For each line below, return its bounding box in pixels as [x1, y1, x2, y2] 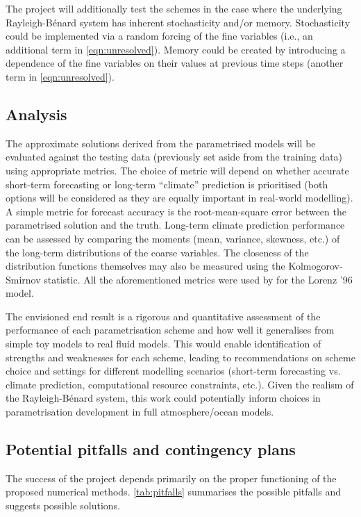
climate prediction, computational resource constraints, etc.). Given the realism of [6, 377, 354, 391]
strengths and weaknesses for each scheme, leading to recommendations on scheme [6, 350, 355, 364]
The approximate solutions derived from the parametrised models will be [6, 136, 316, 150]
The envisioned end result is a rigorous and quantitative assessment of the [6, 309, 321, 323]
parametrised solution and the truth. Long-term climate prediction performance [6, 218, 345, 232]
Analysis [6, 103, 67, 124]
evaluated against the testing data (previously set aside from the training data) [6, 149, 343, 164]
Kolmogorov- [288, 258, 343, 273]
